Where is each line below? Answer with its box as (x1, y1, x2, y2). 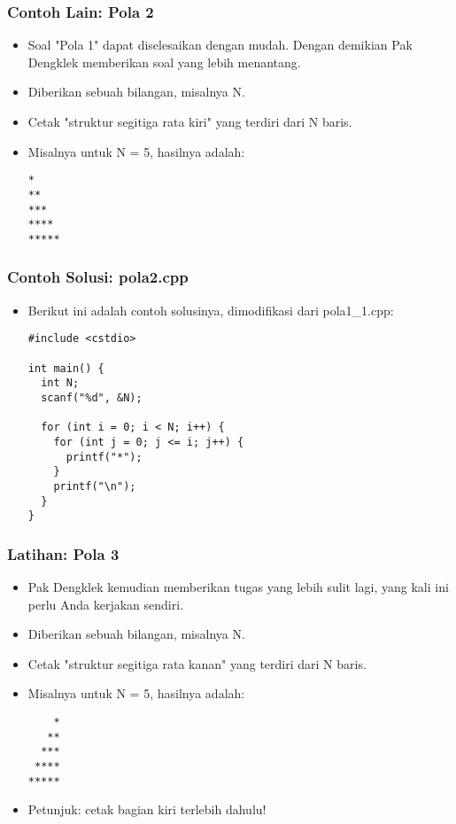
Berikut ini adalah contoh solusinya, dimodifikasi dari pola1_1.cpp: (27, 300, 394, 319)
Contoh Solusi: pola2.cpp (7, 266, 189, 288)
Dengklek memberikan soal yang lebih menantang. (27, 52, 301, 71)
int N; (41, 377, 80, 390)
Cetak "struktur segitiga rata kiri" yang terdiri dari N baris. (27, 113, 352, 130)
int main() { (27, 361, 104, 375)
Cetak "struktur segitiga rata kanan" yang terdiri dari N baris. (27, 654, 367, 672)
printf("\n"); (53, 479, 136, 493)
